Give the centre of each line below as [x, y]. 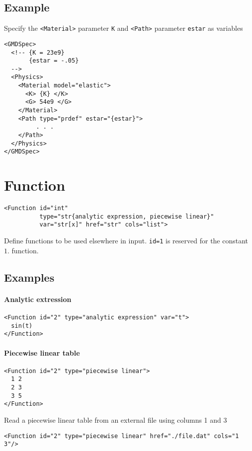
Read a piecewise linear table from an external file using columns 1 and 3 [116, 420]
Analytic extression [38, 299]
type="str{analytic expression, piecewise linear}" [127, 216]
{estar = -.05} [54, 61]
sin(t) [22, 326]
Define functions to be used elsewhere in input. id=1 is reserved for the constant [126, 241]
